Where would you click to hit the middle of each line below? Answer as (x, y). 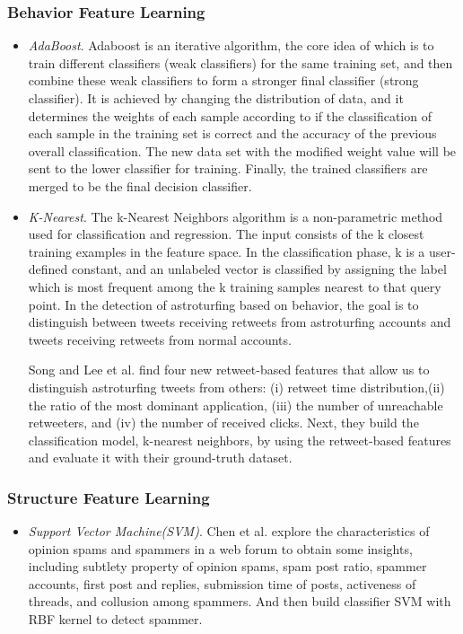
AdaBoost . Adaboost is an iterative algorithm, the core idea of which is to (231, 45)
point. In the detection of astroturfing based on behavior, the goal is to (223, 304)
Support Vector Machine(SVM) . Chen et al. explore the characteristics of (229, 531)
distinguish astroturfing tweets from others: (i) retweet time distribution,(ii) (236, 387)
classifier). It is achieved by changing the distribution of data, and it (216, 98)
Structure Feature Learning (109, 497)
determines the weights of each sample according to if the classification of (230, 115)
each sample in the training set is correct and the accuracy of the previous (232, 133)
